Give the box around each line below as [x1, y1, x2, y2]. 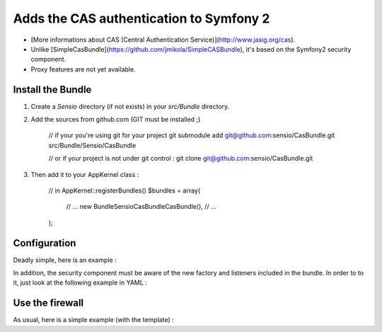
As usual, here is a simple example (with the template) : [13, 316, 174, 324]
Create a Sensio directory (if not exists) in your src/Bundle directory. [30, 102, 230, 110]
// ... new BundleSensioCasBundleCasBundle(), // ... [66, 202, 217, 211]
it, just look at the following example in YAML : [13, 278, 148, 287]
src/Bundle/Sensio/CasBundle [48, 141, 137, 149]
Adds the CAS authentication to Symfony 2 [13, 11, 270, 26]
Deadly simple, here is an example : [13, 256, 117, 264]
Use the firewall [13, 297, 84, 309]
